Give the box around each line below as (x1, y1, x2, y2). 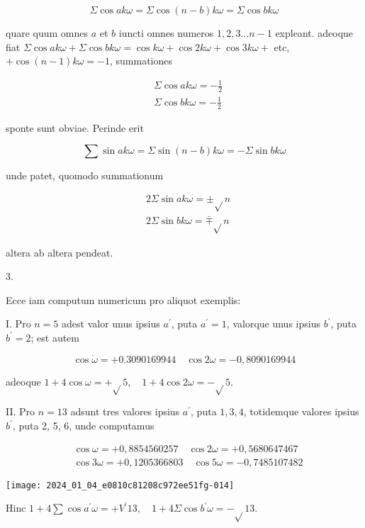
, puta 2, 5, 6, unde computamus (12, 418, 155, 433)
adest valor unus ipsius (62, 316, 160, 331)
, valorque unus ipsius (226, 316, 320, 331)
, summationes (109, 53, 173, 68)
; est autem (30, 330, 80, 344)
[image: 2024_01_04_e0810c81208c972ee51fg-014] (6, 480, 235, 490)
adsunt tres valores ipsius (70, 404, 180, 419)
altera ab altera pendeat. (6, 245, 113, 259)
